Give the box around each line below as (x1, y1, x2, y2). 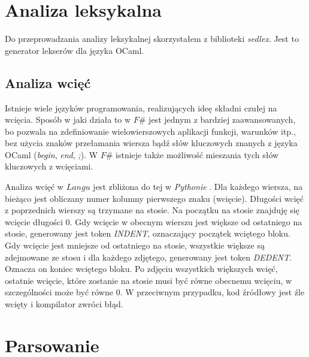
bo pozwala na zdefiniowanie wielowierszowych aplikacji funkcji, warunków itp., (5, 125, 296, 137)
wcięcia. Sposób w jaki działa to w (5, 113, 131, 126)
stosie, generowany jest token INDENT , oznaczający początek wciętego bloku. (5, 227, 290, 240)
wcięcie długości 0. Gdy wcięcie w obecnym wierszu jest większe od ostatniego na (5, 215, 302, 228)
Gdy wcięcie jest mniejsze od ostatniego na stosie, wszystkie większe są (5, 239, 265, 252)
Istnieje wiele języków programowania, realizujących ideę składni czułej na (5, 101, 277, 114)
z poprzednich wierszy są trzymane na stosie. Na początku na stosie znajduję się (5, 204, 299, 216)
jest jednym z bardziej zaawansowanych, (149, 113, 296, 126)
